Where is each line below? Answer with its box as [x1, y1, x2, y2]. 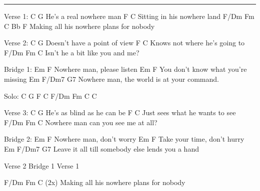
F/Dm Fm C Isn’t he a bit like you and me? [4, 47, 139, 57]
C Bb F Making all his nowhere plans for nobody [4, 20, 155, 31]
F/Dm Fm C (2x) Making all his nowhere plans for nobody [4, 177, 185, 188]
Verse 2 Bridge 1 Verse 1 [4, 160, 79, 171]
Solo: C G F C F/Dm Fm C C [4, 90, 97, 101]
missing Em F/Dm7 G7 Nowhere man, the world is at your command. [4, 73, 219, 84]
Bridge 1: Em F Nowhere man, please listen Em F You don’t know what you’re [4, 64, 247, 74]
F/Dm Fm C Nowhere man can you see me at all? [4, 117, 157, 127]
